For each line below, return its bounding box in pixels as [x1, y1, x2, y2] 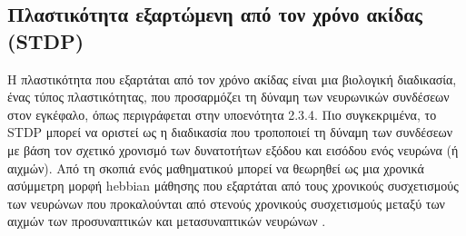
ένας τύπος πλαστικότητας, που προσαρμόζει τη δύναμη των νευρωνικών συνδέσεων [7, 87, 450, 106]
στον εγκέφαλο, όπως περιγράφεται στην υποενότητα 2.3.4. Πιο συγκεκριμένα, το [7, 104, 437, 123]
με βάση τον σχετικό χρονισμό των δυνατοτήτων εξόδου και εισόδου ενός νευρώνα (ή [7, 140, 459, 159]
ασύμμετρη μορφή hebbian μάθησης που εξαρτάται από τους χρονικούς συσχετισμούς [7, 176, 459, 195]
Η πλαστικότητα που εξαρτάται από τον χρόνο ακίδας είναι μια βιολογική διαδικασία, [7, 69, 457, 88]
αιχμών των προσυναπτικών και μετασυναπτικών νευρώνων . [7, 211, 326, 231]
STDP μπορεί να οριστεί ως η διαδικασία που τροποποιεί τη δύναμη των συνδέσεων [7, 123, 453, 142]
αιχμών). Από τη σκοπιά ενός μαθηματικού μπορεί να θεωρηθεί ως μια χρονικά [7, 158, 424, 177]
